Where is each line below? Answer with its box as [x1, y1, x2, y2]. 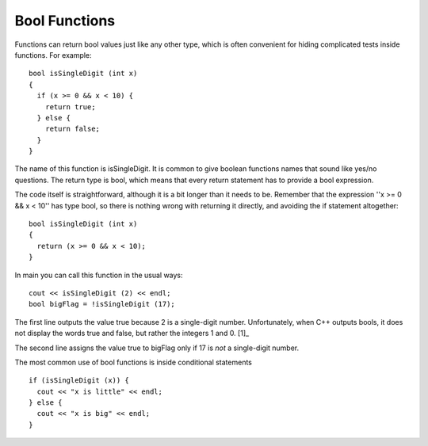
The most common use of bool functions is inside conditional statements [14, 357, 253, 367]
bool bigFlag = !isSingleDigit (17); [29, 299, 176, 309]
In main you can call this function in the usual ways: [14, 270, 183, 280]
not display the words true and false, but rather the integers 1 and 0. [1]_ [14, 329, 250, 338]
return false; [44, 124, 101, 134]
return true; [44, 102, 96, 111]
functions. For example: [14, 50, 92, 59]
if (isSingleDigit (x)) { [29, 376, 130, 385]
